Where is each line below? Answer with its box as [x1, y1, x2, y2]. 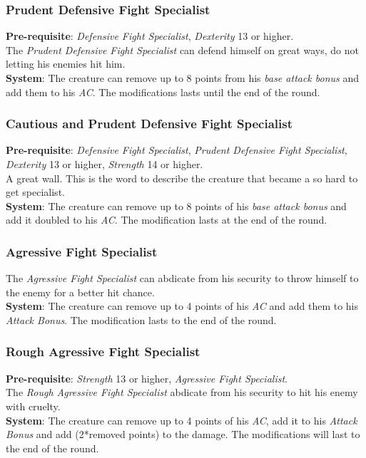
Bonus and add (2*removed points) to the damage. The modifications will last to [6, 427, 360, 442]
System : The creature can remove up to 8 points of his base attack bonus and [6, 198, 347, 213]
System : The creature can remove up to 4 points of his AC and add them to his [6, 298, 359, 313]
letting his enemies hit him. [6, 56, 126, 71]
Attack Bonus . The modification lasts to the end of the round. [6, 312, 277, 327]
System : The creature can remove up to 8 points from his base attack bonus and [6, 71, 360, 85]
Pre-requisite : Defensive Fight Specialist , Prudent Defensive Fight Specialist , [6, 142, 347, 157]
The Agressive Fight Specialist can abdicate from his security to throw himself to [6, 271, 359, 286]
